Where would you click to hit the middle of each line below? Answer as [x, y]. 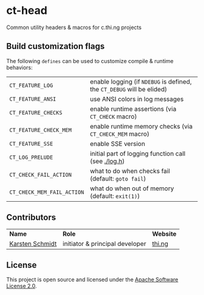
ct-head [27, 11]
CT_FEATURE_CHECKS [36, 112]
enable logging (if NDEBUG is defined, [141, 81]
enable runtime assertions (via [133, 108]
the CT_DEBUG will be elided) [129, 89]
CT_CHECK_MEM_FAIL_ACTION [47, 192]
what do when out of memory [132, 188]
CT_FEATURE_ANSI [33, 99]
